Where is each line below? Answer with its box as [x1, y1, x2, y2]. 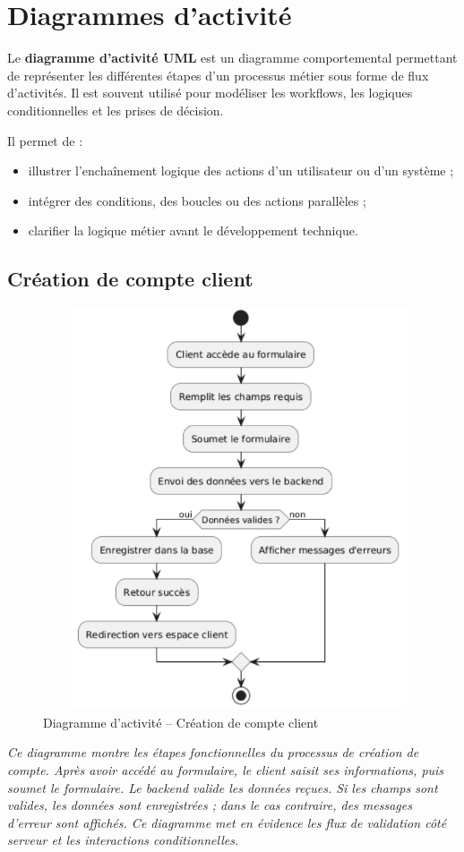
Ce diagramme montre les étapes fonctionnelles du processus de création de [7, 743, 419, 762]
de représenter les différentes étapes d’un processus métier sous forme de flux [7, 65, 429, 84]
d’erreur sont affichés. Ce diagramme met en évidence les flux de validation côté [7, 813, 447, 831]
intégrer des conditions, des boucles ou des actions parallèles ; [28, 191, 366, 209]
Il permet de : [7, 131, 83, 149]
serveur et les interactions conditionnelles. [7, 831, 239, 849]
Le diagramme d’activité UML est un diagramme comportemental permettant [7, 48, 458, 67]
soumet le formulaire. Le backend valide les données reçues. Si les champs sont [7, 778, 438, 797]
